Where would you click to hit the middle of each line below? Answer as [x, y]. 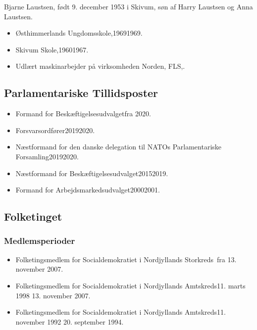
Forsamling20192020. [47, 156]
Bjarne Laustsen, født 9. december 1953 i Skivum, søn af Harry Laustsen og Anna [128, 6]
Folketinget [33, 216]
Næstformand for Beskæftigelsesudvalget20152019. [92, 173]
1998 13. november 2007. [53, 295]
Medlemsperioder [40, 241]
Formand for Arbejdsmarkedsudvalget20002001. [88, 190]
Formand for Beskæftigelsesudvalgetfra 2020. [83, 114]
